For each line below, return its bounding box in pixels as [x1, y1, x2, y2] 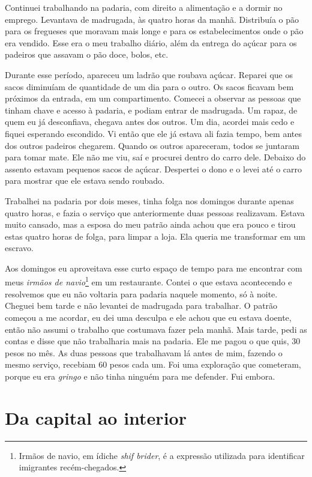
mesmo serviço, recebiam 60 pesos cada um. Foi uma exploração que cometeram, [5, 358, 301, 371]
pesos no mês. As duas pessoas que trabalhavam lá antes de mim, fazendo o [5, 346, 283, 359]
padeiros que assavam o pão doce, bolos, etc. [5, 48, 169, 61]
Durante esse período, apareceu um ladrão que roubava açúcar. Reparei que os [5, 68, 293, 81]
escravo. [5, 242, 34, 254]
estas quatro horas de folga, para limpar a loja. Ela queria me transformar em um [5, 229, 305, 242]
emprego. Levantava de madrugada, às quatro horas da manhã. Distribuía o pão [5, 13, 299, 25]
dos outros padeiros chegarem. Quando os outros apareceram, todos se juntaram [5, 139, 299, 151]
